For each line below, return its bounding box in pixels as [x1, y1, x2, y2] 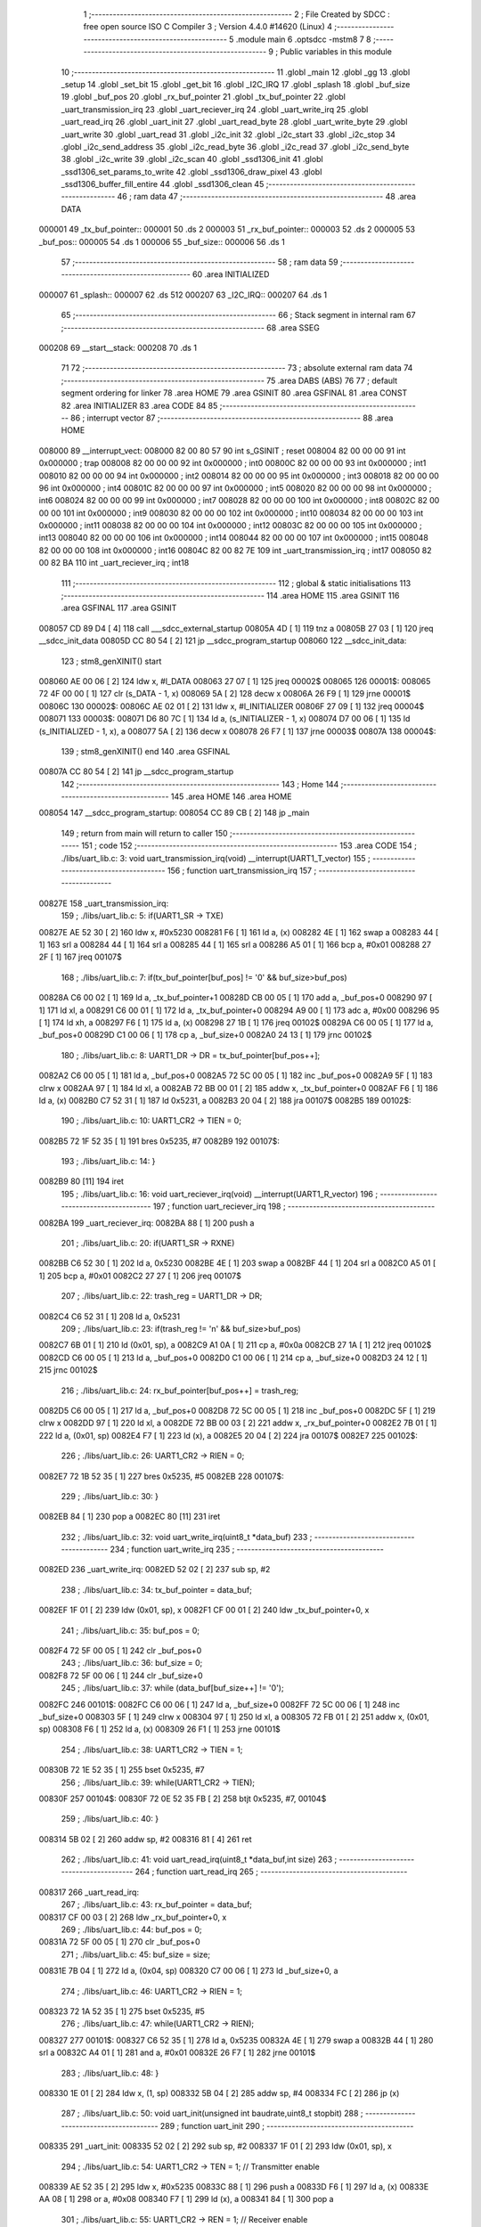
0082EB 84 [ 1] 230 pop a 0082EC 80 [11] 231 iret [38, 1511, 221, 1522]
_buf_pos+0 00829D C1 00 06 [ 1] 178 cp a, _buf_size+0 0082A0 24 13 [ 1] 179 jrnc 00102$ [38, 1030, 372, 1040]
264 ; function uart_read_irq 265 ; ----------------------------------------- [135, 1866, 408, 1877]
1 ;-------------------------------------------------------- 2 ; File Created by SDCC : [83, 9, 391, 20]
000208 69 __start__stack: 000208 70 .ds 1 [38, 342, 198, 353]
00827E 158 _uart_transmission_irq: [38, 898, 169, 909]
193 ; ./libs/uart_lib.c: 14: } [61, 1156, 156, 1167]
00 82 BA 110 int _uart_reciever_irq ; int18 [38, 558, 190, 568]
